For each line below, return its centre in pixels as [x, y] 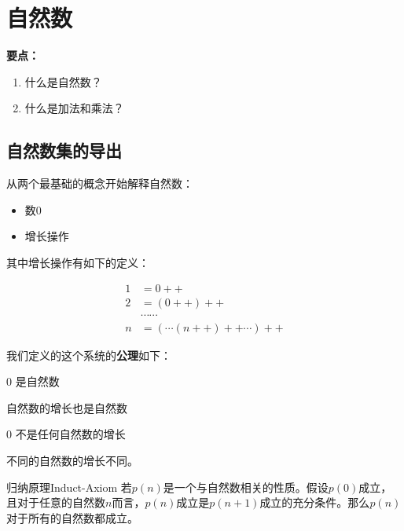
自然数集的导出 [64, 150]
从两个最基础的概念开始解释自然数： [100, 183]
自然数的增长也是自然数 [67, 407]
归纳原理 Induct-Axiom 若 [69, 487]
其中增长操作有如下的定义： [78, 262]
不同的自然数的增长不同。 [72, 460]
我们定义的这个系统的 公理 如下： [89, 355]
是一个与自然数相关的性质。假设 [246, 487]
